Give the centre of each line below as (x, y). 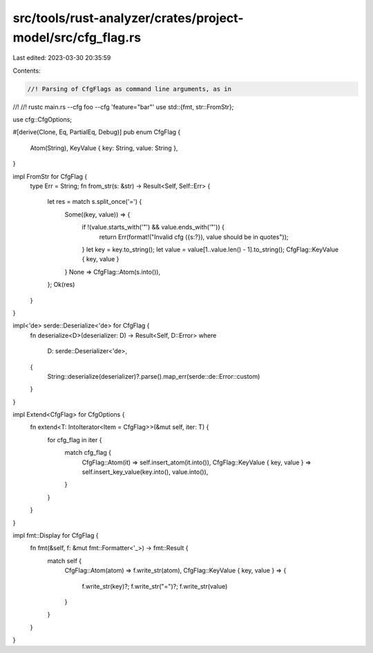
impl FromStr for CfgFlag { (50, 176)
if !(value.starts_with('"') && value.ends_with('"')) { (153, 227)
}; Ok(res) (61, 285)
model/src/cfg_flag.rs (77, 37)
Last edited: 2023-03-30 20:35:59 (62, 58)
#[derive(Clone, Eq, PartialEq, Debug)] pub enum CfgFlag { (97, 132)
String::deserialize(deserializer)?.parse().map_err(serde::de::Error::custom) (154, 376)
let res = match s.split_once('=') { (95, 202)
